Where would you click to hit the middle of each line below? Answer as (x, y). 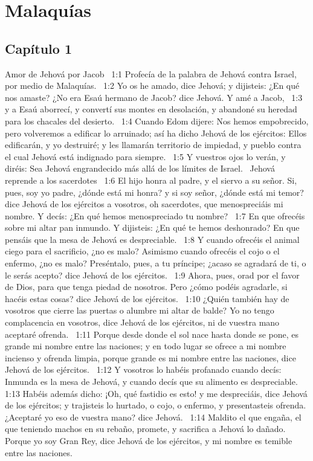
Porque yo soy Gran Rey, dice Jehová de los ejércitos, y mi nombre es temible (149, 440)
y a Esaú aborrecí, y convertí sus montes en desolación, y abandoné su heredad (151, 109)
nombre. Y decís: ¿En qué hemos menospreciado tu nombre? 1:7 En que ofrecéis (155, 215)
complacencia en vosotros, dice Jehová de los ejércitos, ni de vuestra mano (142, 322)
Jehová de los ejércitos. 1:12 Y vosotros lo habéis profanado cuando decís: (143, 369)
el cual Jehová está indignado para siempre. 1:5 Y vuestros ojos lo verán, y (145, 156)
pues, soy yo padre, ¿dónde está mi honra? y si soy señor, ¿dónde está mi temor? (154, 192)
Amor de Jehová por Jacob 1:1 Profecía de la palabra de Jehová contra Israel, (151, 73)
